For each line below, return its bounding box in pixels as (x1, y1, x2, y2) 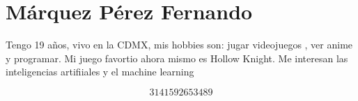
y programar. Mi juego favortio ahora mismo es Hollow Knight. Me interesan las (6, 50, 348, 65)
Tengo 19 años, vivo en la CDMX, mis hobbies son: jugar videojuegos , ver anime (6, 37, 353, 52)
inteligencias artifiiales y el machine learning (6, 64, 194, 79)
